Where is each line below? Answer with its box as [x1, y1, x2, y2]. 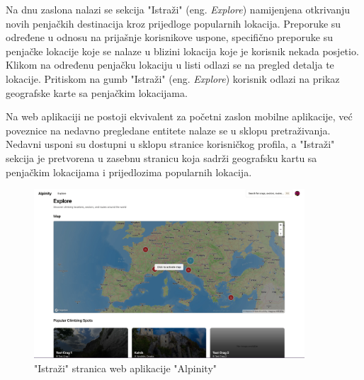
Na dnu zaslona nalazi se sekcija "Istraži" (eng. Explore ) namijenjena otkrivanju [6, 2, 351, 16]
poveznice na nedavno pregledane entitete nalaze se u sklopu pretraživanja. [6, 122, 331, 137]
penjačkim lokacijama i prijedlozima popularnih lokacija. [6, 164, 252, 179]
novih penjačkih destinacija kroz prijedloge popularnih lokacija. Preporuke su [6, 16, 341, 30]
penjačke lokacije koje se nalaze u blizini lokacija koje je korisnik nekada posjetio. [6, 43, 359, 58]
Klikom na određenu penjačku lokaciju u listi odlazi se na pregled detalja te [6, 57, 334, 72]
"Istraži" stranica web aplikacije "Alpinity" [34, 360, 217, 375]
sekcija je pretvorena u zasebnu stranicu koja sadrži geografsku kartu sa [6, 150, 317, 165]
